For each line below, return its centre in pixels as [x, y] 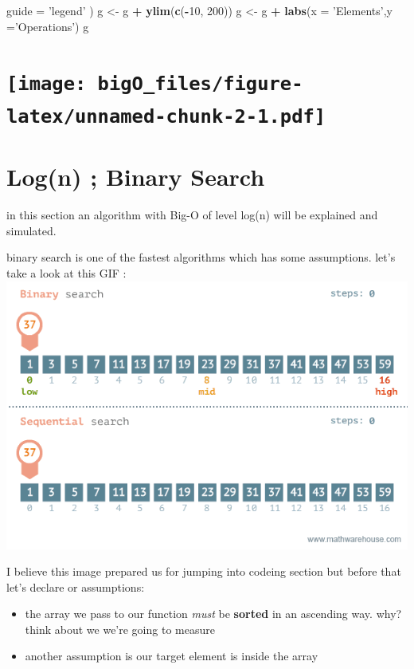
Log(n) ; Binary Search [136, 177]
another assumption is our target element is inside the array [172, 656]
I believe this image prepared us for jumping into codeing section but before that [204, 571]
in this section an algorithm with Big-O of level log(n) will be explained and [192, 215]
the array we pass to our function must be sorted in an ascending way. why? [213, 614]
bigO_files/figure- [200, 84]
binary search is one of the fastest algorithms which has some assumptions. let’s [201, 257]
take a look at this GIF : [66, 272]
